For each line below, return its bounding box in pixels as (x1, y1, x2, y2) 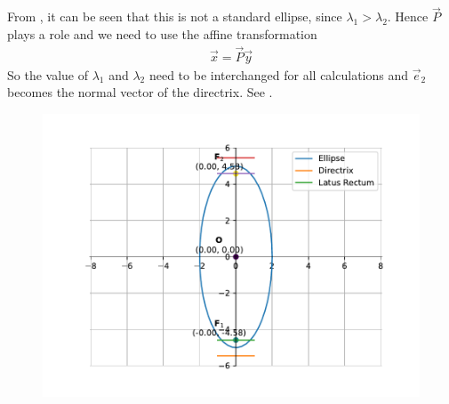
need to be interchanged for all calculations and (148, 65, 409, 84)
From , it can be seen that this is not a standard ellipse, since (7, 7, 342, 26)
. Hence (387, 7, 429, 26)
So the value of (7, 65, 88, 84)
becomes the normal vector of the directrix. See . (7, 83, 273, 101)
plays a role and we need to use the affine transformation (7, 24, 317, 43)
